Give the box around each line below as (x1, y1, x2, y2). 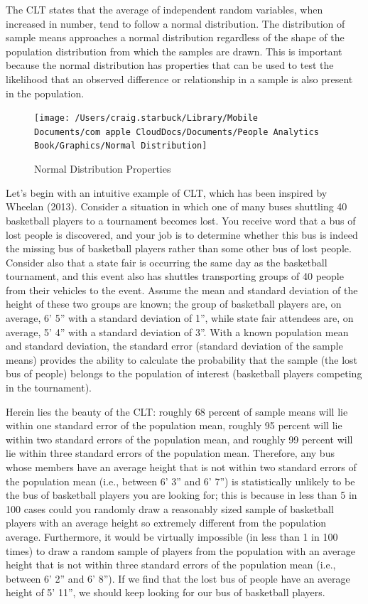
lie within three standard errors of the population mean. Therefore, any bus (6, 446, 335, 460)
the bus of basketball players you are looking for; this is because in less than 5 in (6, 487, 357, 502)
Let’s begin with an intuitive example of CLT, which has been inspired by (6, 185, 328, 200)
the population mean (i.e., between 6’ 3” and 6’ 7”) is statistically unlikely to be (6, 473, 355, 488)
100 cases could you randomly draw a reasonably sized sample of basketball (6, 501, 334, 516)
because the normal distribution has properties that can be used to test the (6, 58, 334, 72)
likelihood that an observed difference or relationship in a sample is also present (6, 71, 353, 86)
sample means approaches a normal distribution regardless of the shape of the (6, 30, 345, 45)
